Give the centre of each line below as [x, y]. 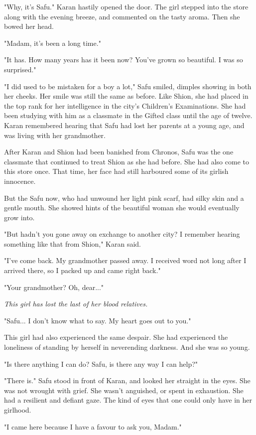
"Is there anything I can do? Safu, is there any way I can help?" [101, 363]
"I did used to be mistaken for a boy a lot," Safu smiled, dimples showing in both [128, 86]
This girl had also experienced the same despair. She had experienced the [116, 337]
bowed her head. [29, 26]
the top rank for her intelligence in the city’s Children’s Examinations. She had [125, 105]
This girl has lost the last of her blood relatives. [76, 304]
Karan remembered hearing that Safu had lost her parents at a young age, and [124, 125]
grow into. [19, 217]
